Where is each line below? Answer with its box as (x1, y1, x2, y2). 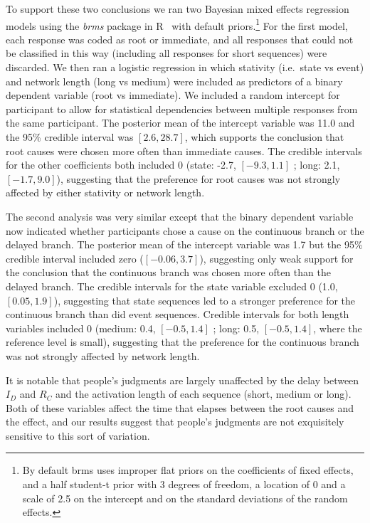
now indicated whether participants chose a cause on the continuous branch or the (6, 223, 364, 238)
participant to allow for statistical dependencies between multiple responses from (6, 101, 358, 116)
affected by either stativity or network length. (6, 185, 205, 200)
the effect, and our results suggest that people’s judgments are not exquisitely (6, 414, 344, 429)
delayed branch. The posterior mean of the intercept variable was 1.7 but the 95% (6, 237, 363, 252)
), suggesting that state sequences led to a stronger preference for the (53, 292, 356, 307)
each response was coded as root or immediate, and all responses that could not (6, 31, 354, 46)
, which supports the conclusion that (184, 130, 344, 144)
